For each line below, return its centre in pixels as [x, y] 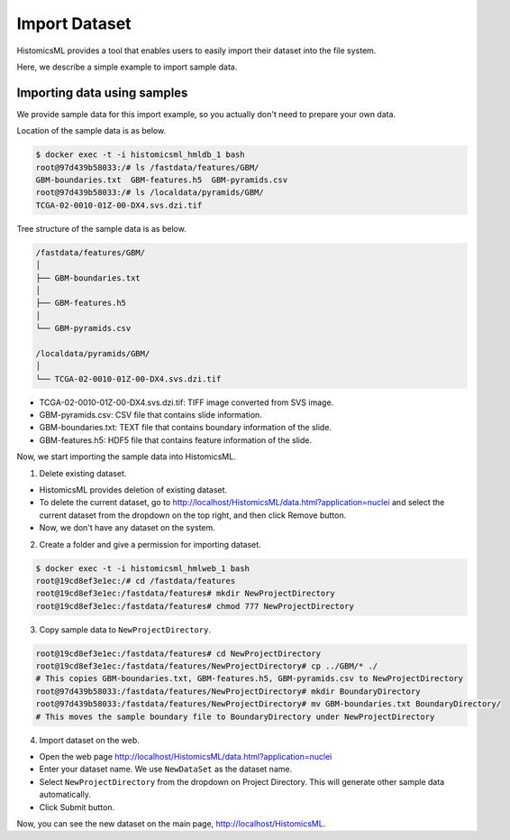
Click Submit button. [77, 807]
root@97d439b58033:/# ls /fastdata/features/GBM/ [147, 167]
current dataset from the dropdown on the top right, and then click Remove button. [193, 515]
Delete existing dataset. [83, 473]
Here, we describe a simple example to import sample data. [127, 67]
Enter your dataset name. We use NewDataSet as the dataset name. [166, 769]
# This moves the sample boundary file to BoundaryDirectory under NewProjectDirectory [235, 716]
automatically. [65, 795]
